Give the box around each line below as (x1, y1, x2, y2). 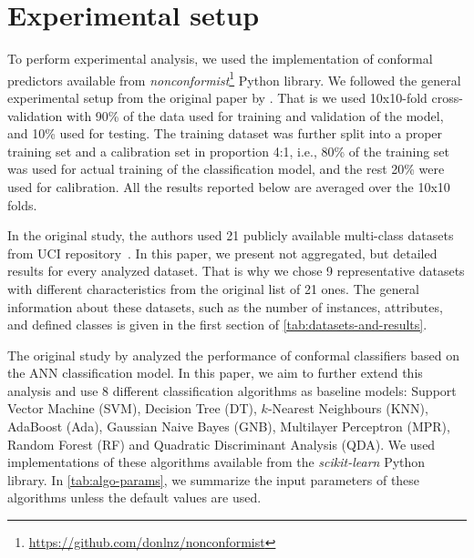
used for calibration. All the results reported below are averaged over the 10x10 (7, 177, 450, 196)
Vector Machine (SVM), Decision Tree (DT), (7, 399, 257, 418)
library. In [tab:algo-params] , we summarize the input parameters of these (7, 470, 420, 489)
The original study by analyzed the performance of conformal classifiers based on (7, 345, 460, 364)
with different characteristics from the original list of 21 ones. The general (7, 279, 420, 298)
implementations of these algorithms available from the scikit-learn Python (7, 452, 426, 472)
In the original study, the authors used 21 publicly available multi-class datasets (7, 226, 454, 245)
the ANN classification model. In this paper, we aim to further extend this (7, 363, 423, 382)
